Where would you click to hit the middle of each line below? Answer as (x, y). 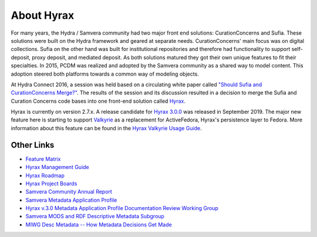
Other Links (33, 145)
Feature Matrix (43, 159)
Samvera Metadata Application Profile (71, 200)
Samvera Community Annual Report (69, 192)
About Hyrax (43, 15)
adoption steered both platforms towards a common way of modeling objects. (105, 74)
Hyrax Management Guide (57, 167)
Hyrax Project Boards (51, 183)
